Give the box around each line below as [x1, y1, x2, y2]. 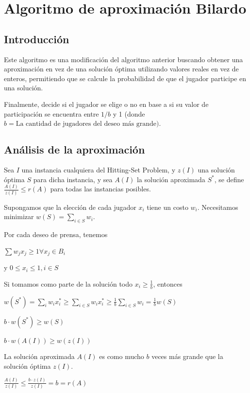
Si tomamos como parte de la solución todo [4, 278, 133, 289]
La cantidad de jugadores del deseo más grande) [16, 120, 159, 128]
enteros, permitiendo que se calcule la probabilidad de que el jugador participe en [4, 73, 246, 83]
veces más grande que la [151, 351, 223, 361]
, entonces [153, 278, 183, 289]
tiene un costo [147, 202, 188, 212]
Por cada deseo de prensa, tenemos [4, 229, 108, 239]
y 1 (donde [113, 108, 145, 119]
